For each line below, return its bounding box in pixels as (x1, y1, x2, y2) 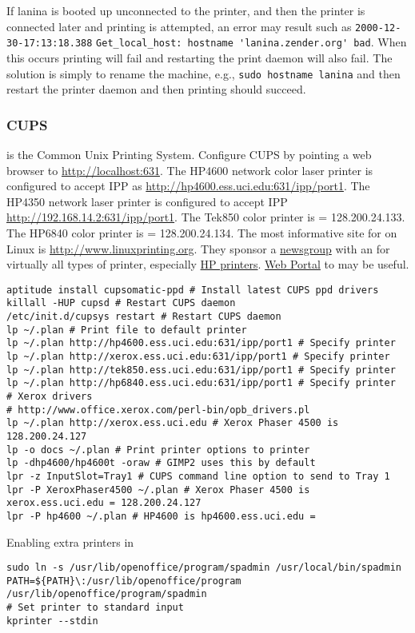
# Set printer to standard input (6, 602, 184, 614)
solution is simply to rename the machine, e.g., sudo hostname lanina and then (6, 65, 401, 82)
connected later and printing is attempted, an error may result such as (6, 18, 352, 34)
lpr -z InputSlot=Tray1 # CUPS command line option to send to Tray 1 (6, 470, 390, 482)
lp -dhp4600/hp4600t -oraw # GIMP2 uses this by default (6, 457, 316, 469)
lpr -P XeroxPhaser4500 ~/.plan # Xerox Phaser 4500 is (6, 484, 310, 496)
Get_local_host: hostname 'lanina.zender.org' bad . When (96, 34, 407, 50)
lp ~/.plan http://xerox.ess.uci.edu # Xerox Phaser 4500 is (6, 417, 339, 429)
